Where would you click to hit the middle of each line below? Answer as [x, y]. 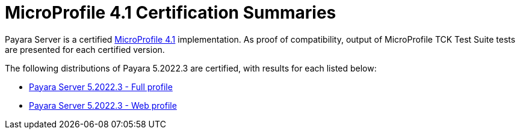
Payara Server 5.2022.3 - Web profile [103, 105]
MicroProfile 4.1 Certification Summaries [171, 13]
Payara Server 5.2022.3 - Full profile [101, 87]
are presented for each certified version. [85, 49]
